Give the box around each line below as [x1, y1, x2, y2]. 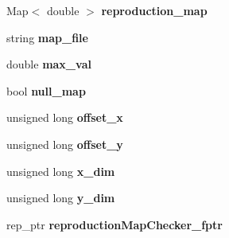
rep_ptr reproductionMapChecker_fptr [6, 216, 223, 232]
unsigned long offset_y [6, 135, 123, 152]
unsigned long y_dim [6, 189, 115, 206]
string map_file [6, 29, 88, 45]
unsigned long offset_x [6, 109, 123, 126]
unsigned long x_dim [6, 162, 115, 179]
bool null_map [6, 82, 86, 99]
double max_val [6, 56, 91, 72]
